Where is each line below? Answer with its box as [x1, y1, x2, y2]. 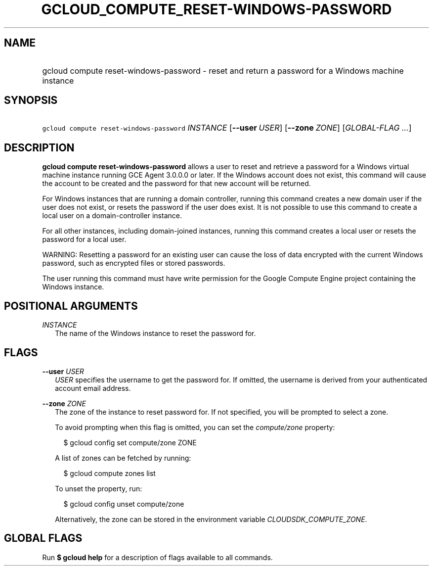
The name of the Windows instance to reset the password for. [55, 329, 256, 338]
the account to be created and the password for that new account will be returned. [42, 179, 311, 188]
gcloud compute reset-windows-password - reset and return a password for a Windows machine [42, 65, 404, 76]
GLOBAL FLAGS [4, 532, 83, 545]
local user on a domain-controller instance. [42, 211, 182, 220]
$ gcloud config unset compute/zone [63, 499, 184, 508]
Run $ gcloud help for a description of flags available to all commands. [42, 553, 273, 562]
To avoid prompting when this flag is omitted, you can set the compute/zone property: [55, 423, 335, 431]
